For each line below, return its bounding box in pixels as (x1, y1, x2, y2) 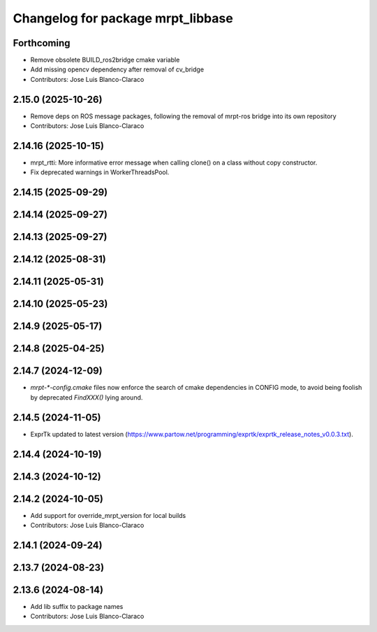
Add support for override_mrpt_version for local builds (30, 511, 186, 519)
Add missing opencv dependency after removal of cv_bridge (30, 65, 205, 73)
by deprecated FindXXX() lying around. (30, 393, 143, 402)
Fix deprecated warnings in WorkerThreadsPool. (30, 168, 170, 176)
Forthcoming (13, 37, 71, 49)
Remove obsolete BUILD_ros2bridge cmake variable (30, 56, 180, 64)
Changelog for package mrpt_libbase (13, 10, 233, 26)
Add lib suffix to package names (30, 603, 124, 611)
